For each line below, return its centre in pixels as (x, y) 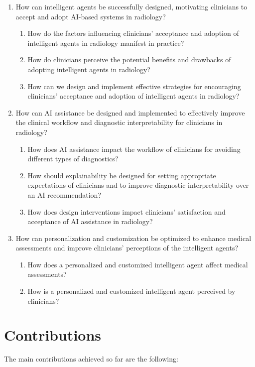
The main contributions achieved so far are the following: (91, 359)
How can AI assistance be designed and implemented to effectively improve (130, 112)
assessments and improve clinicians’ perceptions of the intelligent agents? (127, 248)
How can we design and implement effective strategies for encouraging (134, 86)
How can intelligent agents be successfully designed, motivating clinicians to (131, 6)
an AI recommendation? (64, 194)
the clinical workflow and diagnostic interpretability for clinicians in (119, 122)
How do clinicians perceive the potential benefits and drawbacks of (129, 60)
